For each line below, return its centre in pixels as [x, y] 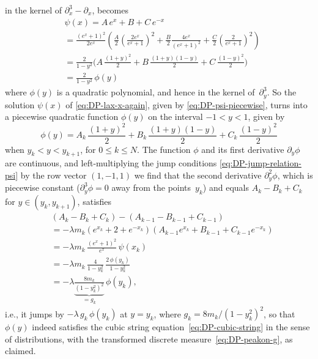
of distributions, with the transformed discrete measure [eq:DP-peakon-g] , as [149, 339]
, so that [279, 313]
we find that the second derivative [198, 175]
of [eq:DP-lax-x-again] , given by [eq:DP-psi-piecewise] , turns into [187, 104]
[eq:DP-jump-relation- [261, 163]
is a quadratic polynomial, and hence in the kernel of [156, 92]
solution [20, 104]
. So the [282, 92]
